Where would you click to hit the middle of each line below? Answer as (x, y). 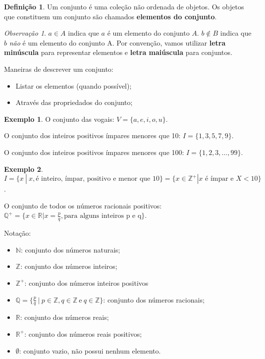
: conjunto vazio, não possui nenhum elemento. (90, 350)
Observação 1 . (25, 33)
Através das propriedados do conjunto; (74, 102)
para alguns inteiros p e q (103, 216)
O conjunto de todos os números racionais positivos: (83, 205)
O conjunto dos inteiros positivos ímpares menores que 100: (94, 152)
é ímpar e (219, 179)
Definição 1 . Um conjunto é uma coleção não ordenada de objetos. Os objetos (124, 6)
